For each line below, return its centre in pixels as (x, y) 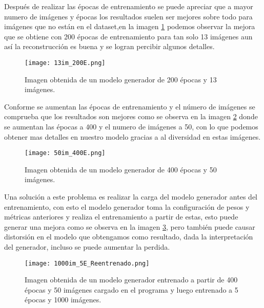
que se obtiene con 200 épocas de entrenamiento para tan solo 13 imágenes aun (128, 36)
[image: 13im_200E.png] (65, 63)
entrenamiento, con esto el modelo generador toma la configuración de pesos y (127, 206)
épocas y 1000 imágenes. (63, 300)
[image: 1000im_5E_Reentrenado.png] (87, 263)
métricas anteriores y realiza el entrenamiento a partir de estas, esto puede (121, 217)
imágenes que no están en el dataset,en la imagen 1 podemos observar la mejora (130, 26)
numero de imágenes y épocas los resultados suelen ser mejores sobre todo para (128, 16)
